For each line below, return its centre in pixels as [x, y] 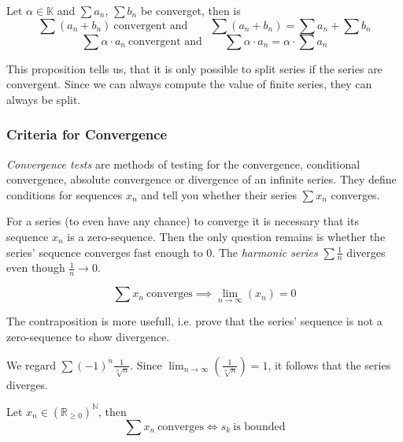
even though [36, 267]
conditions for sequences [65, 194]
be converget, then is [190, 10]
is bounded [259, 427]
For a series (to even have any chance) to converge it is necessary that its [183, 221]
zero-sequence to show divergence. [88, 337]
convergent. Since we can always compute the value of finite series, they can [189, 84]
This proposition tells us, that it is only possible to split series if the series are [194, 68]
